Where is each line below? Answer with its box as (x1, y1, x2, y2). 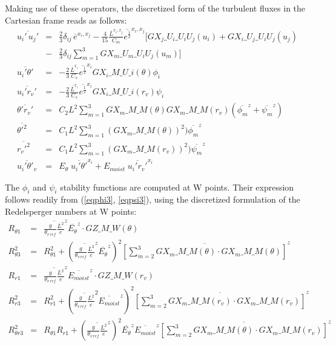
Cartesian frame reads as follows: (5, 13, 127, 26)
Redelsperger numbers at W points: (5, 205, 137, 217)
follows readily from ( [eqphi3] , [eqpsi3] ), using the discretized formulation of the (5, 193, 300, 206)
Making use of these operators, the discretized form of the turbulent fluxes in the (5, 2, 306, 14)
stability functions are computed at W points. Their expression (60, 180, 294, 193)
